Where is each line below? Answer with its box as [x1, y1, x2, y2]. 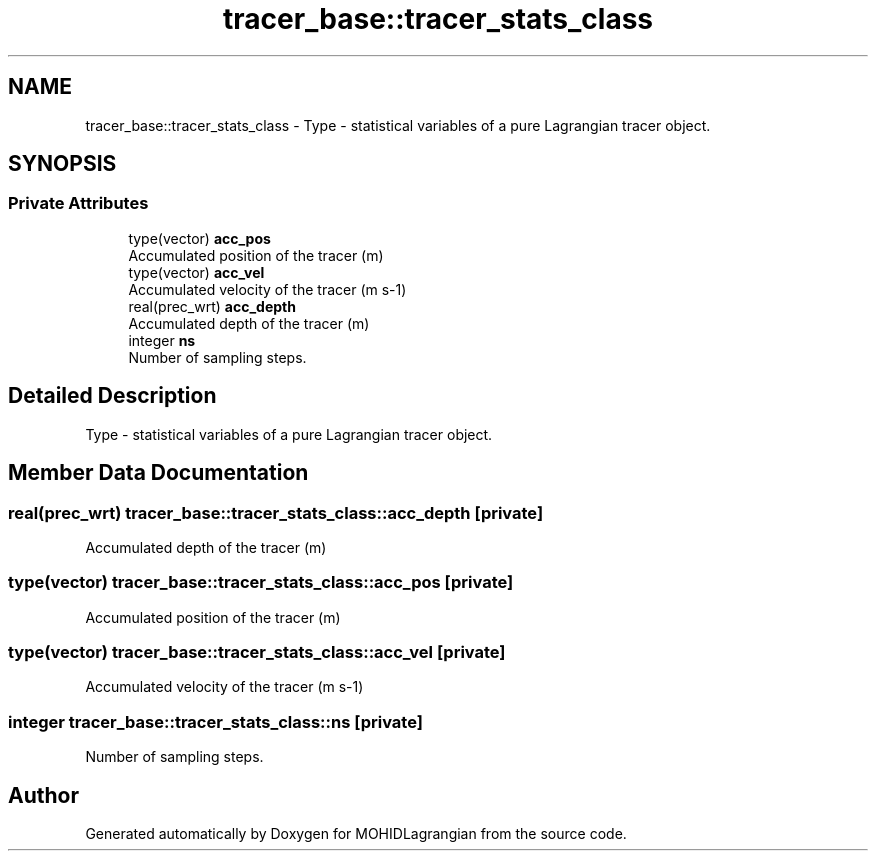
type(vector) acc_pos [128, 229, 271, 247]
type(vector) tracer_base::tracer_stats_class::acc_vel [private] [8, 642, 506, 662]
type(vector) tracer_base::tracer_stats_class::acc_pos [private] [8, 572, 514, 593]
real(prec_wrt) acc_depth [128, 297, 296, 315]
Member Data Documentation [8, 460, 309, 486]
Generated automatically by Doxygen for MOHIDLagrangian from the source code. [85, 824, 627, 842]
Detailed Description [8, 383, 217, 409]
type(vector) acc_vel [128, 263, 265, 281]
